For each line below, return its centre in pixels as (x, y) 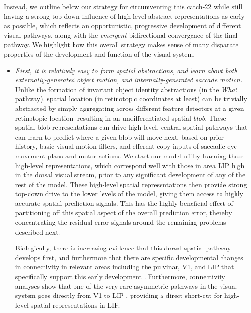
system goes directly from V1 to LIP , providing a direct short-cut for (119, 295)
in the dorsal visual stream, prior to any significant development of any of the (130, 175)
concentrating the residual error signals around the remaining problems (121, 222)
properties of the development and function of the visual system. (100, 54)
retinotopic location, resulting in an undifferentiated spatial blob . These (121, 117)
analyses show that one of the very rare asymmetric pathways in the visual (126, 286)
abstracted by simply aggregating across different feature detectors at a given (130, 108)
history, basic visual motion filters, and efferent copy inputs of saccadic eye (126, 146)
